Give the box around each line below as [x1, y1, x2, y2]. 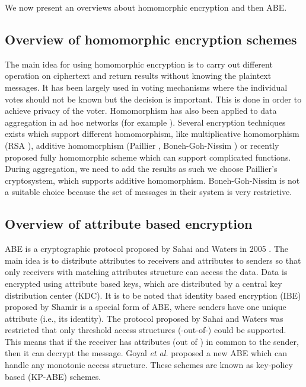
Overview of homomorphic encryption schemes [5, 30, 297, 48]
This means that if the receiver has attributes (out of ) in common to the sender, [5, 335, 299, 347]
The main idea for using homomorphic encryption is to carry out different [5, 57, 273, 70]
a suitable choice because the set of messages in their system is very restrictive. [5, 185, 292, 198]
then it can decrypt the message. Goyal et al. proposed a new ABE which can [5, 347, 288, 359]
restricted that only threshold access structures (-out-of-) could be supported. [5, 324, 286, 336]
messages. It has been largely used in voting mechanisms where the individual [5, 81, 288, 93]
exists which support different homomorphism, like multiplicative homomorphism [5, 127, 299, 140]
